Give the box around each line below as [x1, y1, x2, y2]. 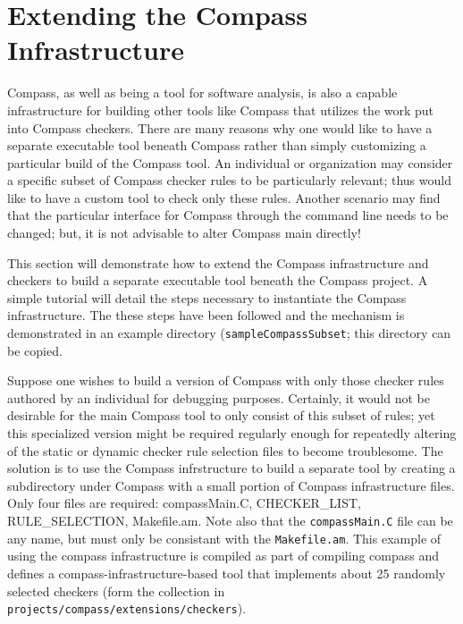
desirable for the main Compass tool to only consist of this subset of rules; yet [7, 406, 435, 425]
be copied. [7, 341, 63, 359]
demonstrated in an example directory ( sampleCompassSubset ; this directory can [7, 324, 451, 342]
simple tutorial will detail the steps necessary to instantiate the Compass [7, 288, 407, 307]
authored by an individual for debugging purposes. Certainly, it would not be [7, 388, 430, 407]
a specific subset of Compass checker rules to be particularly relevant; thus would [7, 171, 451, 190]
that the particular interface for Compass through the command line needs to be [7, 206, 449, 224]
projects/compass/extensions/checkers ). [7, 599, 247, 618]
